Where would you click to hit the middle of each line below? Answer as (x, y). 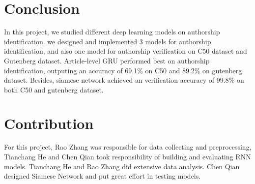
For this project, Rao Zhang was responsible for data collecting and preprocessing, (128, 147)
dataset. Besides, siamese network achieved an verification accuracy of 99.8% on (124, 80)
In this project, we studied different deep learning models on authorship (112, 32)
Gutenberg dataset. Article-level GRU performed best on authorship (107, 60)
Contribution (49, 123)
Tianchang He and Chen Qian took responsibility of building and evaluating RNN (127, 156)
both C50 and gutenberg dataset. (54, 89)
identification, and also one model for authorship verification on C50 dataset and (126, 51)
